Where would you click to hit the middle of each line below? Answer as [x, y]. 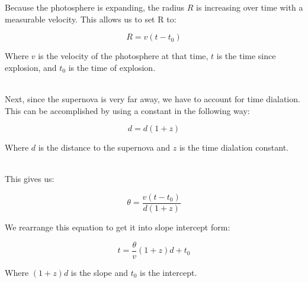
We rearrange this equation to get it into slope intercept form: [118, 227]
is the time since [246, 56]
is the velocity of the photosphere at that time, [123, 56]
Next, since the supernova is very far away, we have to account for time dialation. [153, 98]
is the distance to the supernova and [104, 147]
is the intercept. [169, 272]
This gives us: [30, 179]
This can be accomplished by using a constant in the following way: [127, 110]
